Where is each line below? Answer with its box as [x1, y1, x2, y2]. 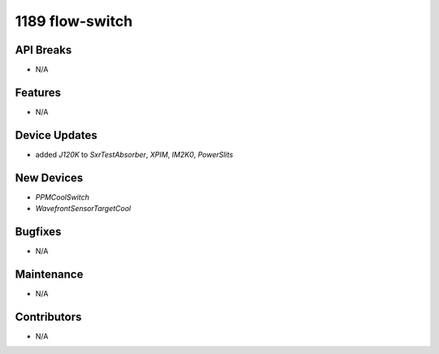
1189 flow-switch [15, 12, 133, 30]
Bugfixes [15, 224, 62, 239]
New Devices [15, 171, 84, 184]
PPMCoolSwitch [35, 192, 89, 202]
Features [15, 85, 61, 99]
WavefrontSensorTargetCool [35, 204, 132, 214]
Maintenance [15, 267, 84, 281]
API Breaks [15, 43, 72, 57]
